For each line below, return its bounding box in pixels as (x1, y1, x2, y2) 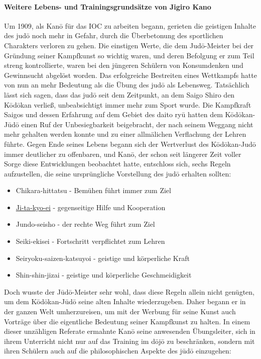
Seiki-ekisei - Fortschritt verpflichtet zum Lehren (16, 236, 165, 246)
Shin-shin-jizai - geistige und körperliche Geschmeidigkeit (16, 270, 192, 280)
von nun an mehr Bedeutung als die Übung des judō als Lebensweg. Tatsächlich (4, 79, 249, 90)
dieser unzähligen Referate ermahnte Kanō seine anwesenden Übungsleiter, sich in (4, 326, 255, 336)
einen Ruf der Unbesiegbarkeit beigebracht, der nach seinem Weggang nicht (21, 119, 253, 129)
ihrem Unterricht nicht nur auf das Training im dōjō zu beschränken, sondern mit (4, 335, 255, 346)
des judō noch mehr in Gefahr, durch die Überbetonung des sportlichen (4, 30, 223, 41)
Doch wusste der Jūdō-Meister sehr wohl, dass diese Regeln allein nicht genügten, (4, 286, 254, 297)
